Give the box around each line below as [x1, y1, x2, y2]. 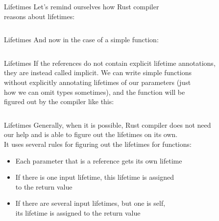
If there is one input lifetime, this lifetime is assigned [15, 172, 174, 182]
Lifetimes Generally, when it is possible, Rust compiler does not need [4, 119, 211, 130]
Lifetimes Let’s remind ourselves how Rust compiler [4, 1, 159, 11]
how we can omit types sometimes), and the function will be [4, 86, 185, 97]
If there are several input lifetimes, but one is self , [15, 198, 166, 208]
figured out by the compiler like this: [4, 96, 114, 107]
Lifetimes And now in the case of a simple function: [4, 34, 159, 45]
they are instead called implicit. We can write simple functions [4, 67, 192, 78]
